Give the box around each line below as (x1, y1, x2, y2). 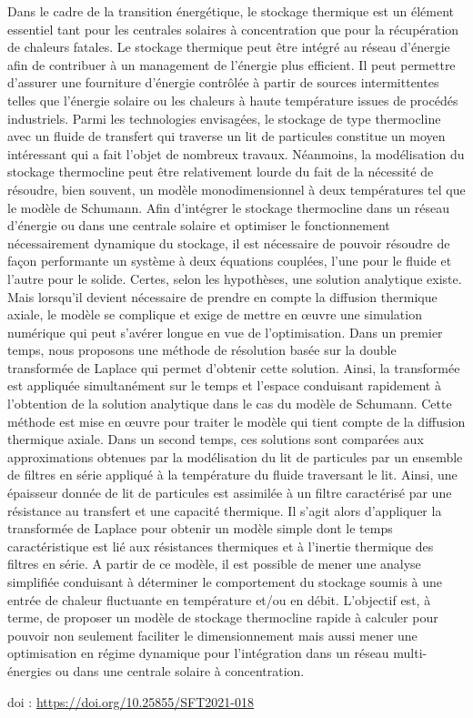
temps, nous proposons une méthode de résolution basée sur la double (7, 340, 397, 359)
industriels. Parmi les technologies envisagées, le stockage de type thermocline (7, 108, 441, 127)
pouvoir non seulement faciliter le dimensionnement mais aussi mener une (7, 625, 418, 644)
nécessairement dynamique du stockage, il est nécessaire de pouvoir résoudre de (7, 233, 450, 252)
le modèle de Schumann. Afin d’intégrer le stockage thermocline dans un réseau (7, 197, 450, 217)
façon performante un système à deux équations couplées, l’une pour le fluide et (7, 251, 452, 270)
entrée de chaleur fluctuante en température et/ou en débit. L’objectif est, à (7, 590, 431, 609)
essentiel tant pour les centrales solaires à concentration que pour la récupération (7, 19, 459, 38)
